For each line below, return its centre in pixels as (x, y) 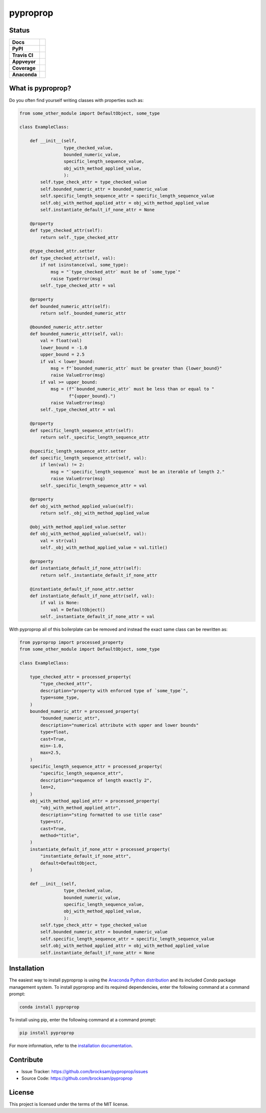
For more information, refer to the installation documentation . (71, 1046)
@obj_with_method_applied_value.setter (78, 527)
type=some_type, (60, 698)
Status (19, 30)
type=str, (52, 822)
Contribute (26, 1060)
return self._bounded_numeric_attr (83, 313)
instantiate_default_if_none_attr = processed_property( (100, 849)
